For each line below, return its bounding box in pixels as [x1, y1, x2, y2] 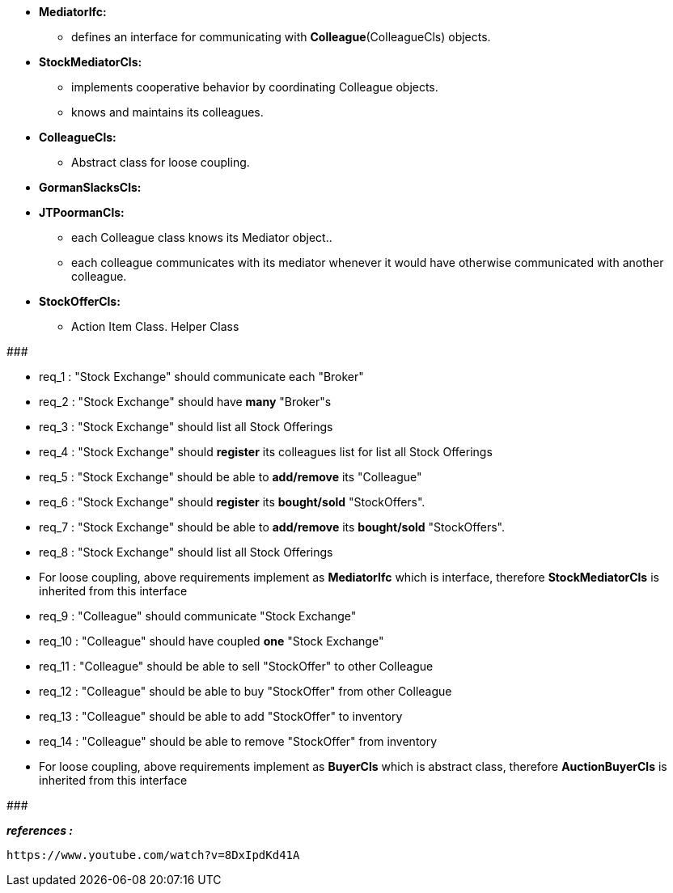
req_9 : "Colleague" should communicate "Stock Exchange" [39, 609, 357, 623]
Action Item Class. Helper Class [71, 320, 239, 333]
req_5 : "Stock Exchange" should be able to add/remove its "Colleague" [39, 470, 422, 484]
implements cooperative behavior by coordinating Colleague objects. [71, 80, 438, 94]
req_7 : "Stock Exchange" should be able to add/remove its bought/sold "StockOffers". [39, 520, 505, 534]
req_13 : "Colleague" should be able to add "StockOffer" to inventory [39, 709, 403, 723]
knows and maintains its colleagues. [71, 105, 264, 119]
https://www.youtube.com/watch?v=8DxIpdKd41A [6, 849, 300, 861]
